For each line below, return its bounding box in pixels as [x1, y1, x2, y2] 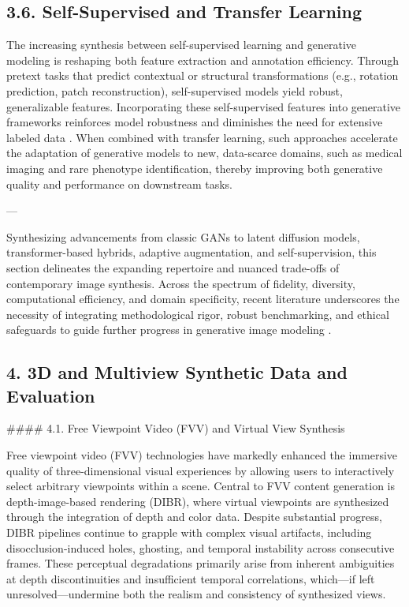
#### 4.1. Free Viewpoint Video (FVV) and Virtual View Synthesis [6, 420, 345, 437]
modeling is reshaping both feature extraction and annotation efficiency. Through [6, 51, 400, 68]
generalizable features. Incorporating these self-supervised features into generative [6, 98, 401, 114]
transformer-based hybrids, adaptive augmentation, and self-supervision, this [6, 244, 377, 260]
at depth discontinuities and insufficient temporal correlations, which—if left [6, 570, 375, 586]
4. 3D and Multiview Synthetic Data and [6, 360, 348, 384]
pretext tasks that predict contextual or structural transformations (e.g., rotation [6, 67, 399, 84]
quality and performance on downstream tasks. [6, 175, 232, 192]
